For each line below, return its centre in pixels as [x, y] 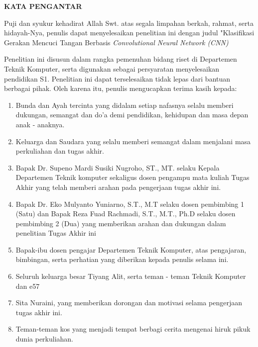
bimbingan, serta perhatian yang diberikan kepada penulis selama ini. [122, 259]
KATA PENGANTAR [43, 6]
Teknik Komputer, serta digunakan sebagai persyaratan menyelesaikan [112, 68]
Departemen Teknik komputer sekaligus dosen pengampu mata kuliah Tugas [132, 177]
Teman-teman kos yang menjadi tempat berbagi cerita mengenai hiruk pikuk [133, 329]
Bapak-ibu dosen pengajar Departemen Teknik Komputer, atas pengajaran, [131, 249]
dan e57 [28, 286]
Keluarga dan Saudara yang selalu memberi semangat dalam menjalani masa [133, 141]
